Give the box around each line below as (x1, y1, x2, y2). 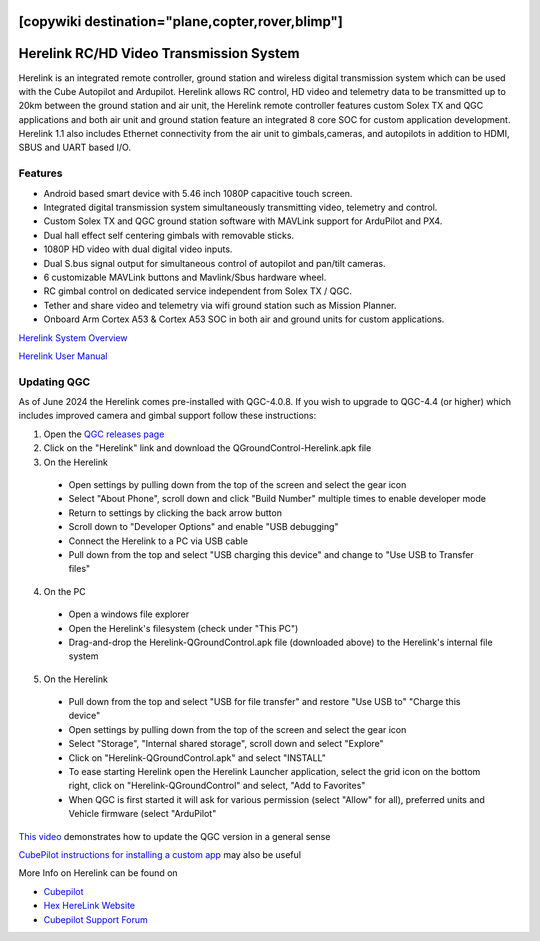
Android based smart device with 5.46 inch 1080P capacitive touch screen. (43, 187, 353, 199)
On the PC (43, 585, 87, 597)
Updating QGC (18, 375, 91, 389)
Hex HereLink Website (43, 900, 136, 912)
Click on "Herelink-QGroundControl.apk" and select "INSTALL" (68, 751, 327, 764)
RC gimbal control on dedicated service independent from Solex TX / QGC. (43, 285, 352, 297)
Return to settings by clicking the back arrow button (68, 506, 282, 519)
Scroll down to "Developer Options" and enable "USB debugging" (68, 521, 339, 533)
